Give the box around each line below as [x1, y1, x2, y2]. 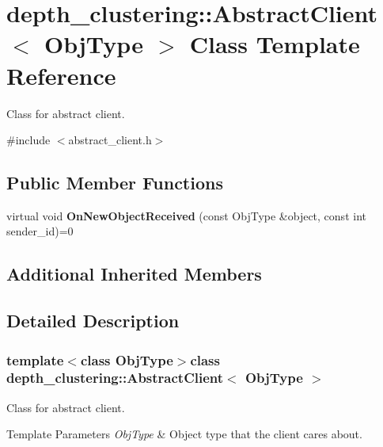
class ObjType [80, 350, 173, 369]
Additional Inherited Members [6, 262, 262, 286]
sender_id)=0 [6, 223, 74, 239]
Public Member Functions [6, 170, 223, 195]
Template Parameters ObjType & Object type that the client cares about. [6, 426, 362, 442]
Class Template [189, 28, 360, 60]
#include [6, 132, 51, 148]
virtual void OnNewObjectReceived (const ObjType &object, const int [6, 207, 366, 223]
